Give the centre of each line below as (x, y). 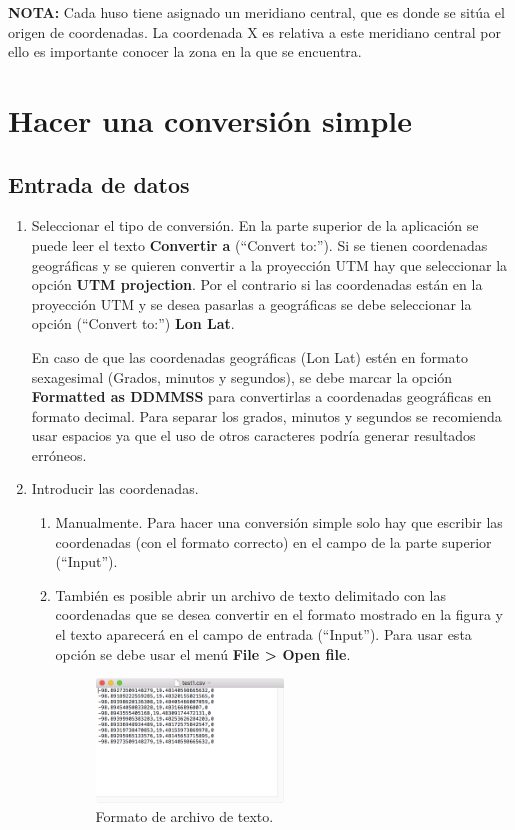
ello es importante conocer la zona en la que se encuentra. (185, 51)
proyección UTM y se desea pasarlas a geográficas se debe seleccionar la (251, 303)
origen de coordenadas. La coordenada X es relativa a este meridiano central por (255, 31)
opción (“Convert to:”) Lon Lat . (133, 323)
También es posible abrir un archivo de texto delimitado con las (250, 594)
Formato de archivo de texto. (184, 816)
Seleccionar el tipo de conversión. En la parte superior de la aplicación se (255, 225)
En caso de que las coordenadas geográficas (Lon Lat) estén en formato (250, 356)
